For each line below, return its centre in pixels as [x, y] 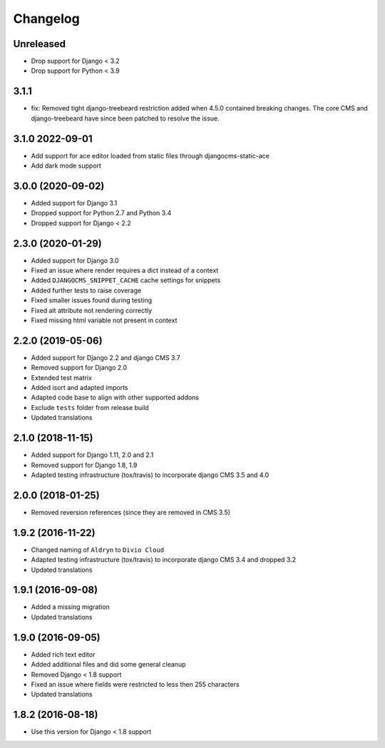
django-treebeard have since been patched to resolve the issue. [125, 118]
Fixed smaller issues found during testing [92, 300]
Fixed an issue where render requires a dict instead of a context [125, 270]
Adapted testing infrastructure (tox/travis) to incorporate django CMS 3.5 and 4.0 [150, 475]
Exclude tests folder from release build [90, 407]
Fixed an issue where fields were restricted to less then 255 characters [135, 684]
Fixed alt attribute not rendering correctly [92, 310]
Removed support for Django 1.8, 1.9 [84, 465]
